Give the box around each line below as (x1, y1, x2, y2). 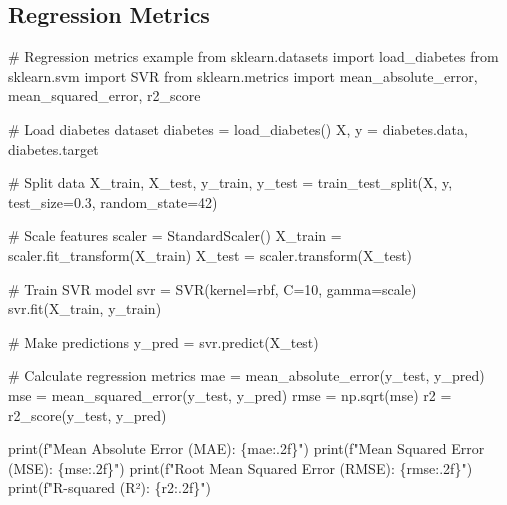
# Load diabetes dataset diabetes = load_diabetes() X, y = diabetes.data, (8, 118, 468, 139)
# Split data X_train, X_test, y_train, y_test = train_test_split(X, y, (8, 172, 453, 193)
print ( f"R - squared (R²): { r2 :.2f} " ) (8, 477, 211, 498)
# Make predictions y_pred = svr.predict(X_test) (8, 331, 319, 352)
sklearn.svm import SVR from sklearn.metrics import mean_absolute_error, (8, 65, 478, 86)
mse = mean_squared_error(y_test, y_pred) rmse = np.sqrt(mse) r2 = (8, 384, 452, 405)
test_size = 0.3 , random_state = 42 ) (8, 191, 218, 212)
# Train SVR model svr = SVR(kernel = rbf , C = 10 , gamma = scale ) (8, 278, 417, 299)
